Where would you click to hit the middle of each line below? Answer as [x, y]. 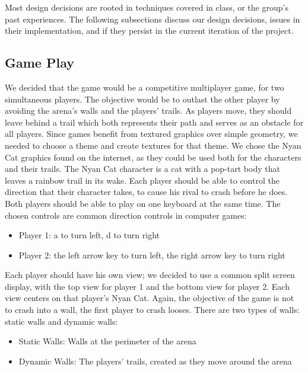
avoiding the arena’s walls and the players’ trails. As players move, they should [148, 111]
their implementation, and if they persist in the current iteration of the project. [149, 31]
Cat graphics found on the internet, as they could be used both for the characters [153, 157]
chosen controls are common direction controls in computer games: [126, 215]
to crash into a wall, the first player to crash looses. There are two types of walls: [152, 310]
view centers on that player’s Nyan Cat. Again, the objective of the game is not [150, 298]
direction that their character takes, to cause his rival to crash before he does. [146, 192]
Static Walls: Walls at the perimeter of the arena [107, 341]
